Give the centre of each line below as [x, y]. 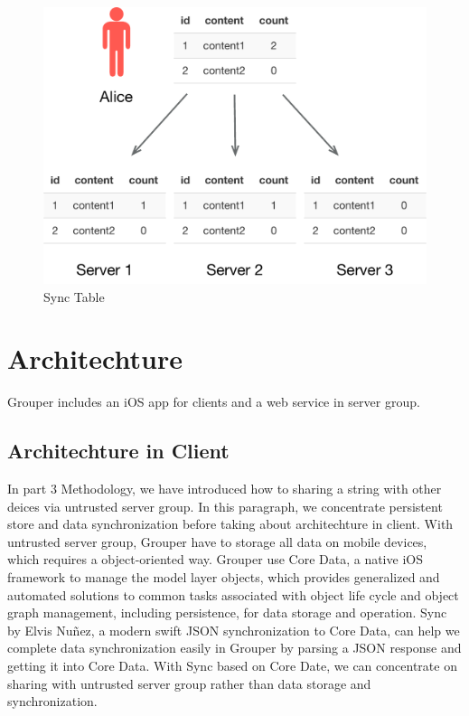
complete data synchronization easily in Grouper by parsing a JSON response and [234, 648]
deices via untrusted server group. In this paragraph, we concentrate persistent [225, 506]
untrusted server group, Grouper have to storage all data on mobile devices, [217, 541]
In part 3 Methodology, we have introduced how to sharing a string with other [225, 489]
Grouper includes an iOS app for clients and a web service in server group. [214, 402]
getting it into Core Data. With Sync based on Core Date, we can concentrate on [232, 666]
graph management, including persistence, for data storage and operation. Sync [227, 612]
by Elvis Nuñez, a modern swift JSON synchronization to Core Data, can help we [234, 630]
